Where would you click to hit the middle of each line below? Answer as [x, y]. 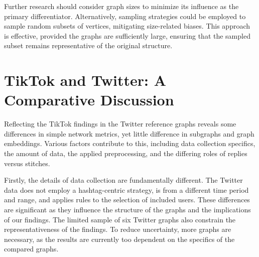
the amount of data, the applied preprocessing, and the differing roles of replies [126, 153]
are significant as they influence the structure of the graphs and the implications [127, 210]
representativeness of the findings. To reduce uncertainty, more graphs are [118, 229]
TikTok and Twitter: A [85, 80]
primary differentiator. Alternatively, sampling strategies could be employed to [125, 16]
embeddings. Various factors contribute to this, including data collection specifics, [130, 143]
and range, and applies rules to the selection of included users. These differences [127, 200]
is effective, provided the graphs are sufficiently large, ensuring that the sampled [127, 35]
